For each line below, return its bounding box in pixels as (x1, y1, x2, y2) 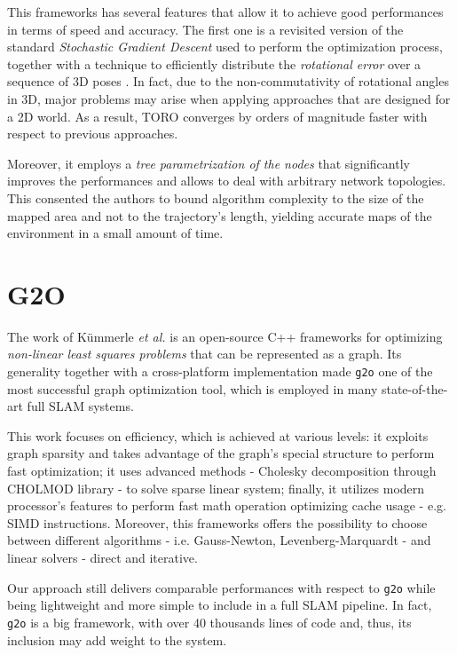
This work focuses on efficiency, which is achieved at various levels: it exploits (7, 426, 429, 445)
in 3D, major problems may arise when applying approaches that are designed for (7, 89, 451, 107)
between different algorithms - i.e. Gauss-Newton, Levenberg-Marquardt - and (7, 531, 431, 549)
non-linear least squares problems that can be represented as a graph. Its (7, 344, 402, 363)
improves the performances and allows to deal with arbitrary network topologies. (7, 171, 446, 190)
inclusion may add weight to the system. (7, 630, 227, 649)
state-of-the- (381, 379, 448, 398)
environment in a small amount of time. (7, 224, 224, 242)
